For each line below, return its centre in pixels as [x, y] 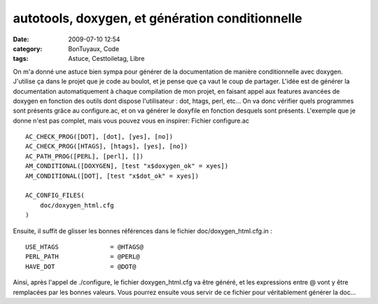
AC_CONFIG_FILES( [55, 195]
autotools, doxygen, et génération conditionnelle [157, 18]
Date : [21, 39]
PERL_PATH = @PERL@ [83, 257]
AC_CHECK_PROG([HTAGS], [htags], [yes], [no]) [107, 146]
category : [28, 48]
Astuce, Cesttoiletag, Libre [106, 59]
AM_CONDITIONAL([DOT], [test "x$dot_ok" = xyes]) [112, 176]
